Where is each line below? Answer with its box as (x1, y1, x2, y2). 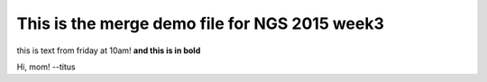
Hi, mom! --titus (16, 61, 76, 72)
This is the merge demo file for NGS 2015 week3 (16, 14, 385, 33)
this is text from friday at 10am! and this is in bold (16, 45, 201, 56)
